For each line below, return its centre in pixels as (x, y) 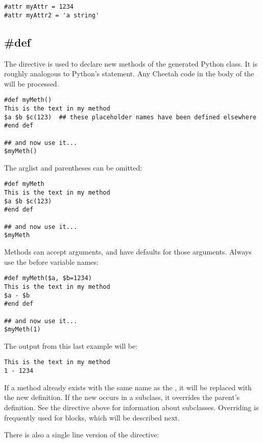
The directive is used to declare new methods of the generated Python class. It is (131, 63)
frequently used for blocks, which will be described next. (92, 417)
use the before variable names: (51, 261)
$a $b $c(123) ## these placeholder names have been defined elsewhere (130, 117)
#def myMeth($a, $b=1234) (48, 278)
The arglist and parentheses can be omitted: (73, 167)
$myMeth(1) (22, 330)
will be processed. (32, 83)
